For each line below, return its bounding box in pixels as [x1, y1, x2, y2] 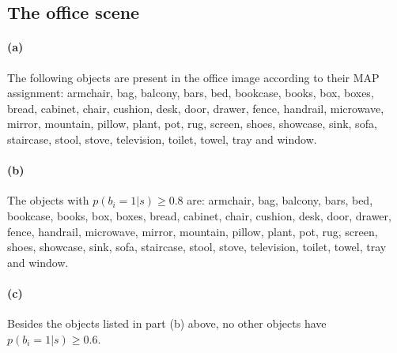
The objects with [7, 192, 89, 208]
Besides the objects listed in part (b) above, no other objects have [7, 315, 327, 332]
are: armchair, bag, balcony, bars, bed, [187, 192, 373, 208]
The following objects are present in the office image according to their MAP [7, 69, 380, 85]
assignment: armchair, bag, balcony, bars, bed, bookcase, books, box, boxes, [7, 84, 374, 101]
